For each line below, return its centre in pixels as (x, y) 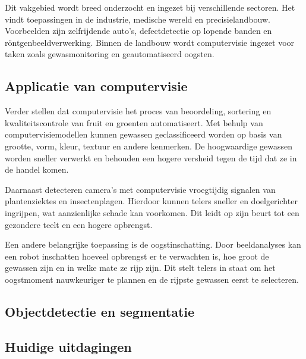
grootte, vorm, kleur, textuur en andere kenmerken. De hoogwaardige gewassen (149, 146)
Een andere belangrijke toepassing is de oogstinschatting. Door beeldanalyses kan (153, 244)
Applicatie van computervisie (96, 86)
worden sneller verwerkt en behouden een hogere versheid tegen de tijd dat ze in (151, 157)
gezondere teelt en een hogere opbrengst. (79, 224)
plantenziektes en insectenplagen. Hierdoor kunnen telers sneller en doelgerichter (151, 201)
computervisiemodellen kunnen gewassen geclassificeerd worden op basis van (143, 134)
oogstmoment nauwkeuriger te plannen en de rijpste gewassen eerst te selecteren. (152, 279)
